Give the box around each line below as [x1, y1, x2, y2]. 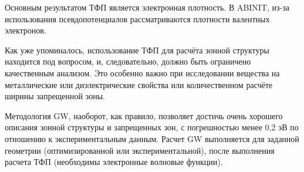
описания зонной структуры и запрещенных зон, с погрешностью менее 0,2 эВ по [5, 121, 299, 133]
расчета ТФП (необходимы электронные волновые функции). [5, 156, 223, 168]
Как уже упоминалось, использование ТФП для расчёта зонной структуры [5, 43, 269, 56]
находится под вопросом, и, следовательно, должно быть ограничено [5, 55, 251, 68]
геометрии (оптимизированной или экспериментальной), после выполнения [5, 144, 275, 156]
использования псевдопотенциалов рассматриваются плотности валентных [5, 12, 270, 25]
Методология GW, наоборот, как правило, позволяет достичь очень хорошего [5, 109, 283, 122]
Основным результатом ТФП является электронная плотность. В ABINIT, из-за [5, 1, 290, 13]
